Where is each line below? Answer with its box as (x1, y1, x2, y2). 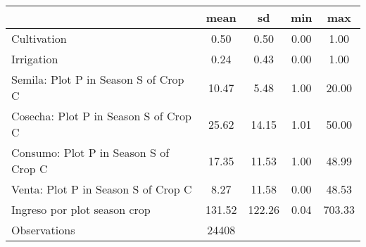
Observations (11, 222, 75, 238)
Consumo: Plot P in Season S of (11, 144, 170, 160)
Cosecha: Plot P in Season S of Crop (11, 108, 191, 124)
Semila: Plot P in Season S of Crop (11, 71, 184, 87)
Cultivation (11, 30, 67, 46)
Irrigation (11, 51, 58, 67)
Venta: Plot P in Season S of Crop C (11, 181, 192, 197)
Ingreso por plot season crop (11, 201, 151, 217)
